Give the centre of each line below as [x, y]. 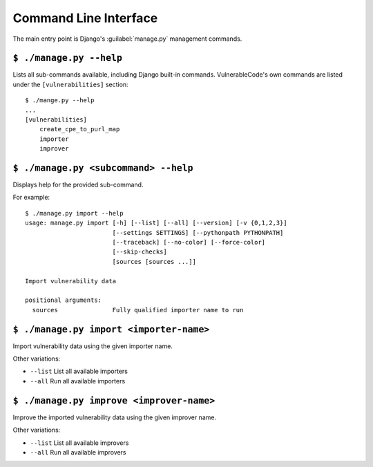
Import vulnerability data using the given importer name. [93, 346]
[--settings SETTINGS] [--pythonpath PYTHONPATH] [198, 232]
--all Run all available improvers [78, 452]
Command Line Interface [85, 18]
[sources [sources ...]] [154, 261]
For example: [31, 198]
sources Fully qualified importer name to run [138, 310]
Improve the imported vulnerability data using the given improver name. [115, 417]
